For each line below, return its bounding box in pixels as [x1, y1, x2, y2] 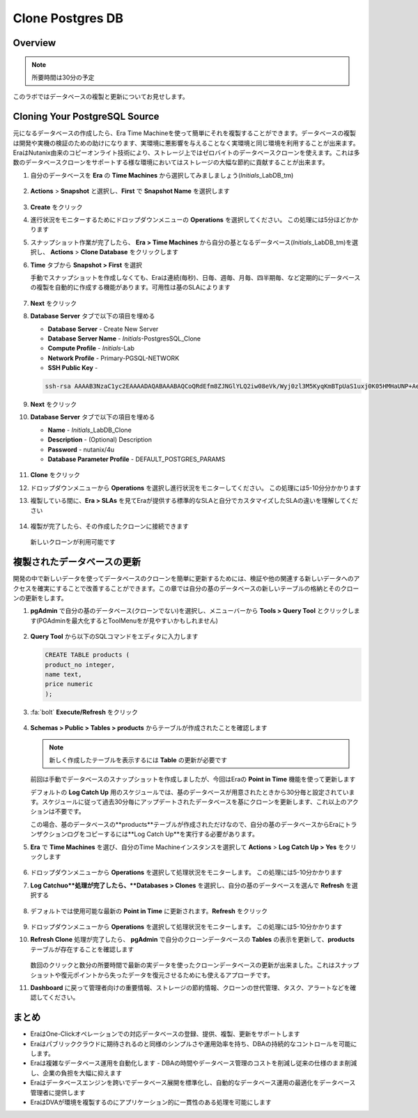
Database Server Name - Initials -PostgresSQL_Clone [47, 334, 201, 343]
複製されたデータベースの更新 [13, 556, 141, 568]
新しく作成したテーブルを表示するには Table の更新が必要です [49, 756, 228, 764]
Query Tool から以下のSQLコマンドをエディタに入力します [30, 632, 199, 641]
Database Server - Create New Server [47, 325, 159, 333]
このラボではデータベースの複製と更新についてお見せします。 [13, 93, 189, 101]
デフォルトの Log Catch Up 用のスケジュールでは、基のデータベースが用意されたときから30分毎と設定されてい [30, 788, 349, 796]
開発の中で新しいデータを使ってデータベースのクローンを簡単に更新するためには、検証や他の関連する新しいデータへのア [13, 575, 360, 583]
